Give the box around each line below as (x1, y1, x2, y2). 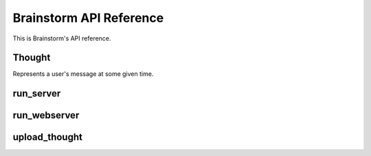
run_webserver (12, 109, 80, 121)
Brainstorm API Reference (12, 10, 164, 25)
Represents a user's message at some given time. (12, 70, 154, 78)
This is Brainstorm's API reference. (12, 34, 111, 42)
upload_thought (12, 131, 82, 143)
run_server (12, 88, 61, 99)
